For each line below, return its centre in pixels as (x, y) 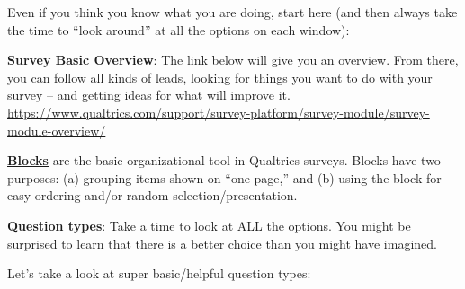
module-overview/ (57, 130)
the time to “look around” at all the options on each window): (179, 29)
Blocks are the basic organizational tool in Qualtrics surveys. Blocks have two (224, 160)
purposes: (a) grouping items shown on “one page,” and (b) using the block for (224, 177)
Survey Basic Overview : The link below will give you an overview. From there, (233, 60)
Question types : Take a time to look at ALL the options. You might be (209, 225)
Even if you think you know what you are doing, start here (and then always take (232, 12)
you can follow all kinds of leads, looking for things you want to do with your (220, 77)
